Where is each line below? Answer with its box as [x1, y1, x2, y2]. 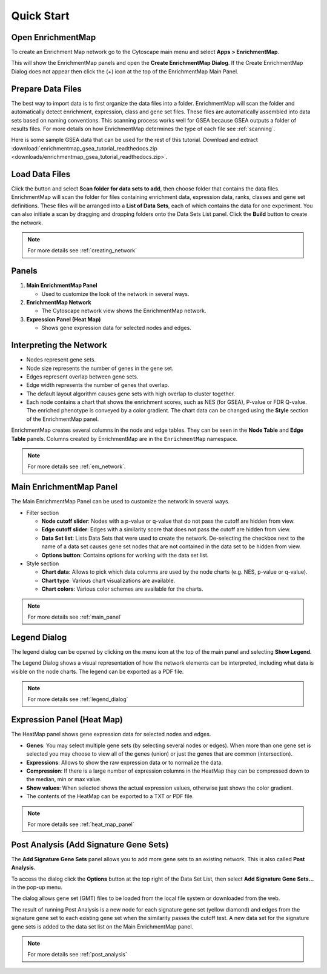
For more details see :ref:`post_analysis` [27, 951, 127, 958]
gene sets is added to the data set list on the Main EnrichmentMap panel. [11, 922, 194, 930]
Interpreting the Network [11, 340, 107, 351]
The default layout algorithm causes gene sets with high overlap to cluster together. [26, 390, 236, 397]
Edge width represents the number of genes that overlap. [26, 381, 170, 389]
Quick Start [11, 9, 70, 22]
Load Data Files [11, 169, 71, 179]
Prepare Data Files [11, 84, 82, 94]
